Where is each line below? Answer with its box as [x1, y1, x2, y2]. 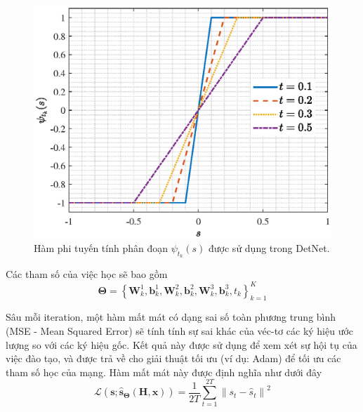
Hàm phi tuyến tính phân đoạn [34, 241, 168, 255]
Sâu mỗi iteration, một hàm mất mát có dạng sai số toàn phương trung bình [6, 310, 336, 324]
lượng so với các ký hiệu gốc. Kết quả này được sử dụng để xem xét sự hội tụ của [6, 337, 357, 352]
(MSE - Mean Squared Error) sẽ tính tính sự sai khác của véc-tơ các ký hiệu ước [6, 323, 354, 338]
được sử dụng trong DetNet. [209, 241, 330, 255]
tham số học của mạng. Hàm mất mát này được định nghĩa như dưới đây [6, 364, 322, 379]
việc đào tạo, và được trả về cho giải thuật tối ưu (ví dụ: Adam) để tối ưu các [6, 351, 341, 366]
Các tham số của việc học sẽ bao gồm [6, 267, 168, 281]
